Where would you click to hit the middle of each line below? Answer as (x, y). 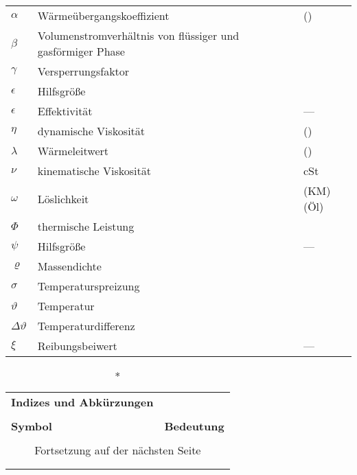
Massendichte (69, 266)
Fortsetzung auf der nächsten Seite (118, 450)
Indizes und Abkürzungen (82, 402)
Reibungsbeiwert (77, 346)
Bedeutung (194, 426)
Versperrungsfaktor (83, 71)
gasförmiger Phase (81, 51)
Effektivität (65, 111)
